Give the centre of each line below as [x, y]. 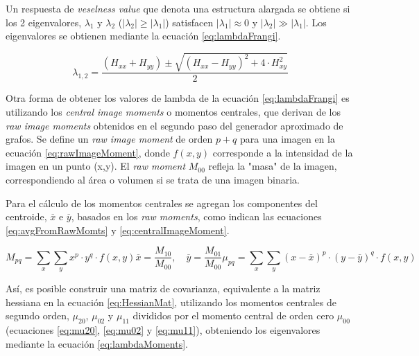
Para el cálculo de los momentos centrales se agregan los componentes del [162, 203]
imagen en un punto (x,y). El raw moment [96, 166]
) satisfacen [189, 22]
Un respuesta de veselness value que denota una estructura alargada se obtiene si [178, 8]
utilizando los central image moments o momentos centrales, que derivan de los [173, 111]
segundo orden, [37, 315]
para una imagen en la [288, 139]
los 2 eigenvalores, [44, 22]
